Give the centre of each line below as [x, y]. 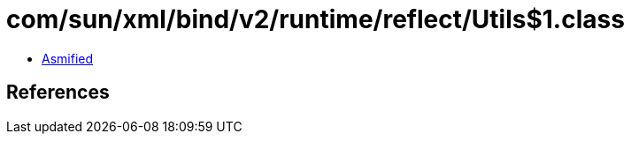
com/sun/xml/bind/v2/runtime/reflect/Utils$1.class [315, 19]
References [58, 93]
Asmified [68, 58]
